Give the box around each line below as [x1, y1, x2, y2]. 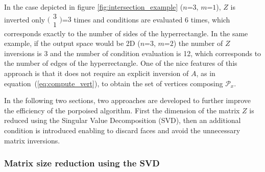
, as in [196, 68, 215, 79]
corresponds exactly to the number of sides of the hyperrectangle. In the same [4, 28, 248, 38]
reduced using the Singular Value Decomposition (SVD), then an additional [4, 115, 241, 126]
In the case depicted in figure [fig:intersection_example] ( [4, 2, 183, 12]
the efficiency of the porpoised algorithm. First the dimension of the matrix [4, 105, 240, 115]
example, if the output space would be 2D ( [4, 38, 140, 48]
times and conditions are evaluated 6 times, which [74, 14, 230, 24]
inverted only [4, 14, 45, 24]
